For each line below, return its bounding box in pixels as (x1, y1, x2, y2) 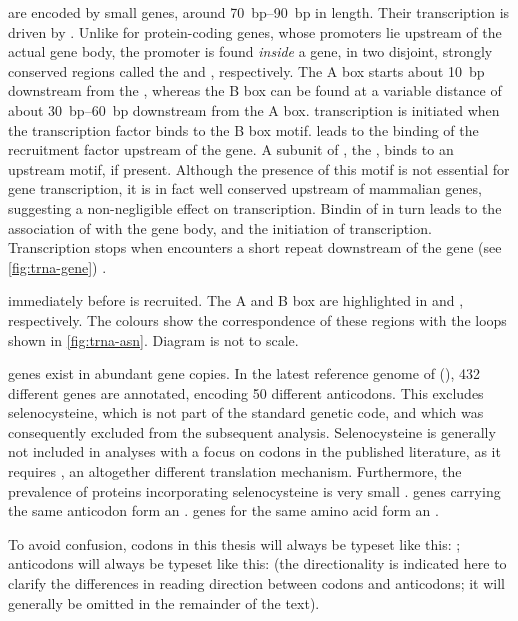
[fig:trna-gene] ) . (8, 256, 107, 277)
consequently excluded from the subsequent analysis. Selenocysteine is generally (8, 421, 496, 442)
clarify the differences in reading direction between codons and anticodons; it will (8, 573, 506, 594)
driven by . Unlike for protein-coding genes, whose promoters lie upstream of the (8, 21, 502, 42)
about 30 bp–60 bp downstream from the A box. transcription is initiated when (8, 99, 500, 120)
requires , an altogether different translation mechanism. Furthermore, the (8, 461, 462, 482)
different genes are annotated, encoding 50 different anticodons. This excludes (8, 382, 484, 403)
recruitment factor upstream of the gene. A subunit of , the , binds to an (8, 139, 454, 160)
